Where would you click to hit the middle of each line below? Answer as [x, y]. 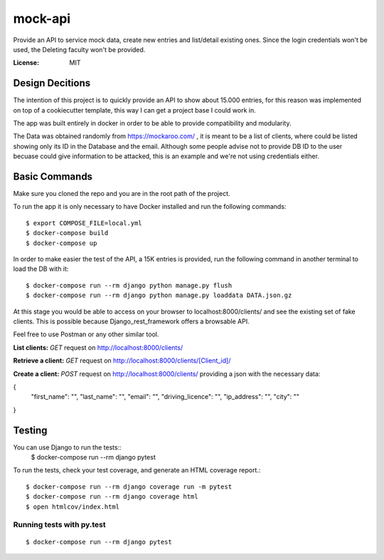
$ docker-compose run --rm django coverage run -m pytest [129, 487]
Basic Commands [53, 177]
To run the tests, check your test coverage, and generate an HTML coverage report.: [137, 470]
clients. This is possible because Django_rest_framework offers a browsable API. [131, 321]
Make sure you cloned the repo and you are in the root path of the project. [122, 194]
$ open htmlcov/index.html [73, 507]
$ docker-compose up [62, 243]
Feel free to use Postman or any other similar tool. [86, 334]
